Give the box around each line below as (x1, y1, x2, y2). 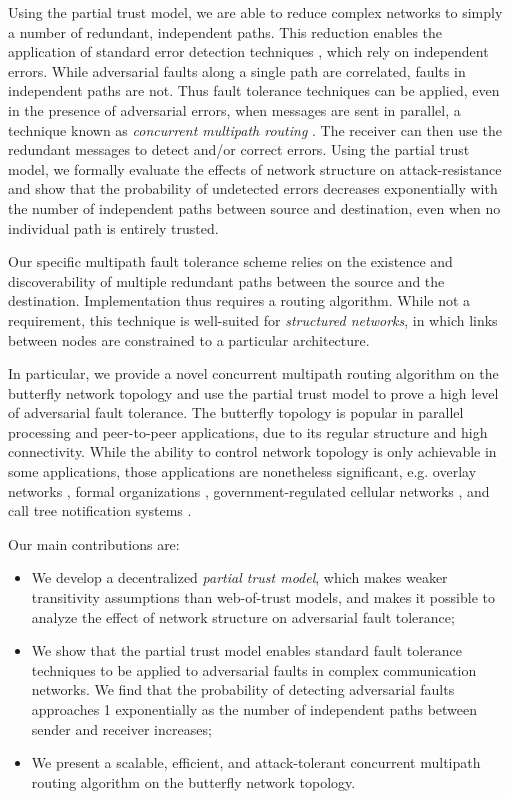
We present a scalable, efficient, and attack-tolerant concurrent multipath (31, 752, 481, 773)
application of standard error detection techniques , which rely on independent (8, 41, 489, 62)
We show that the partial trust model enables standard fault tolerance (31, 640, 463, 661)
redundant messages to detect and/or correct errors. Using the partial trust (8, 139, 470, 160)
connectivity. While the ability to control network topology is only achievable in (8, 441, 497, 462)
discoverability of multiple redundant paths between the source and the (8, 270, 445, 291)
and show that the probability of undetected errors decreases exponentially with (8, 178, 498, 199)
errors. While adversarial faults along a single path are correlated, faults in (8, 60, 466, 81)
